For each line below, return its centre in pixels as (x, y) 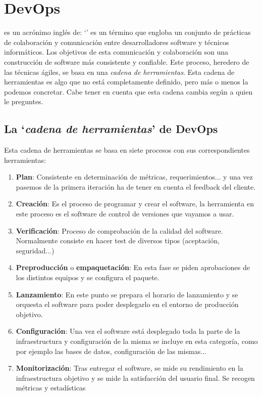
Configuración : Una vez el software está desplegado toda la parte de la (128, 331)
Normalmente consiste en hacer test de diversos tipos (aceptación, (118, 240)
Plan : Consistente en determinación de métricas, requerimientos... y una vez (134, 177)
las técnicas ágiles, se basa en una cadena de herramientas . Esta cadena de (119, 72)
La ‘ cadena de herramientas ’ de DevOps (111, 129)
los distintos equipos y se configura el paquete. (88, 277)
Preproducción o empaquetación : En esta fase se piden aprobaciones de (133, 267)
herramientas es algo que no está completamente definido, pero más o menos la (126, 82)
